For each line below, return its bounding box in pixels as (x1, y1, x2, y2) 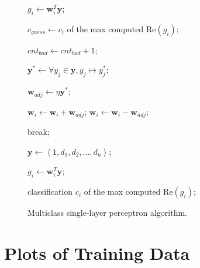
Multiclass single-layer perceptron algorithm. (27, 206, 188, 219)
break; (27, 125, 50, 138)
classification (27, 185, 73, 198)
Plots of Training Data (4, 240, 190, 264)
